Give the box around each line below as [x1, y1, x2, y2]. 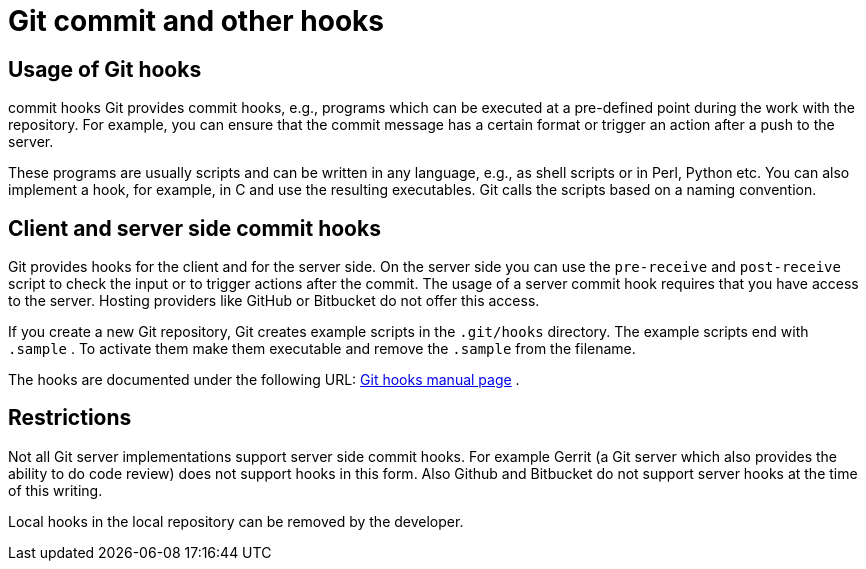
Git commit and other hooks [8, 4, 385, 38]
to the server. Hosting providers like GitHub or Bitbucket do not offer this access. [8, 292, 540, 310]
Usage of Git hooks [8, 56, 202, 82]
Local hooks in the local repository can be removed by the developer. [8, 512, 464, 530]
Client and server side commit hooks [8, 215, 381, 241]
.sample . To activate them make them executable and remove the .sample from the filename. [8, 340, 636, 358]
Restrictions [8, 405, 132, 431]
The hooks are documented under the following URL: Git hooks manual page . [8, 371, 520, 389]
